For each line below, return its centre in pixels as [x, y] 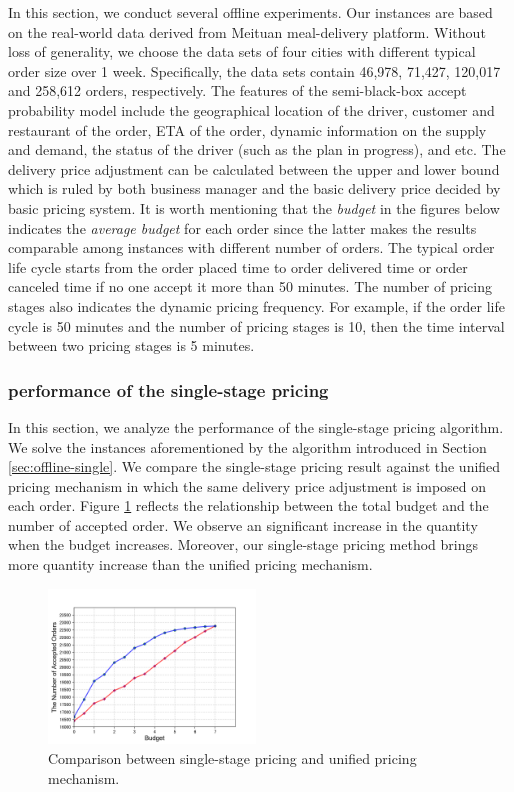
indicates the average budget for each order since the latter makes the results [242, 227]
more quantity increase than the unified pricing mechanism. [190, 564]
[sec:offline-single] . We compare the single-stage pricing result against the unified [254, 466]
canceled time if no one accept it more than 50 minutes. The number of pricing [250, 286]
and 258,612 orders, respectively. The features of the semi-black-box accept [237, 90]
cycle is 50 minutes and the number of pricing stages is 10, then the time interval [256, 325]
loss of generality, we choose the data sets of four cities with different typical [242, 51]
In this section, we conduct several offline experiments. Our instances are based [250, 12]
